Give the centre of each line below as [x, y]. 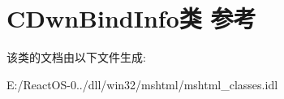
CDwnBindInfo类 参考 [131, 18]
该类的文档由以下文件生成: [76, 57]
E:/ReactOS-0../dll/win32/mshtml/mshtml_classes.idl [142, 84]
